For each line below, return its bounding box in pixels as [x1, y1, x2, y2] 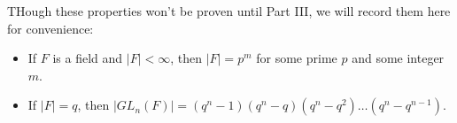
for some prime [256, 49, 337, 67]
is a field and [52, 49, 123, 67]
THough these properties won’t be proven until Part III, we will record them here [7, 2, 451, 19]
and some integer [352, 49, 445, 67]
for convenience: [7, 19, 94, 37]
